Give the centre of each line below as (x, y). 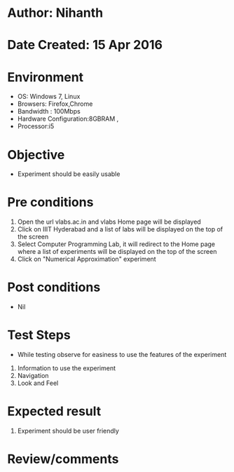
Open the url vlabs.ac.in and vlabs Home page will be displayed (109, 222)
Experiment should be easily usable (69, 174)
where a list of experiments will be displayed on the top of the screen (117, 252)
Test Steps (39, 335)
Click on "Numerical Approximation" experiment (87, 259)
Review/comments (63, 459)
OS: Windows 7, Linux (49, 97)
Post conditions (54, 287)
